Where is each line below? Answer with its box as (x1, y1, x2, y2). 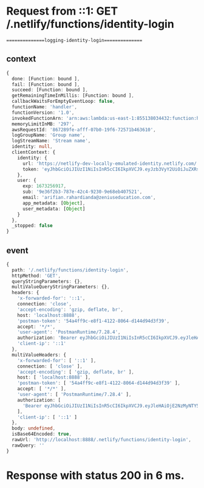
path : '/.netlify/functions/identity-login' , (12, 267, 129, 273)
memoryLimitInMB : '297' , (12, 120, 75, 127)
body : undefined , (12, 425, 56, 431)
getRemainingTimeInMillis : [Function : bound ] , (12, 92, 135, 99)
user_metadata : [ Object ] (22, 206, 86, 212)
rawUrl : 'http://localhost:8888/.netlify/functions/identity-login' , (12, 437, 191, 443)
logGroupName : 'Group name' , (12, 132, 86, 138)
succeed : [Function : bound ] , (12, 87, 88, 93)
